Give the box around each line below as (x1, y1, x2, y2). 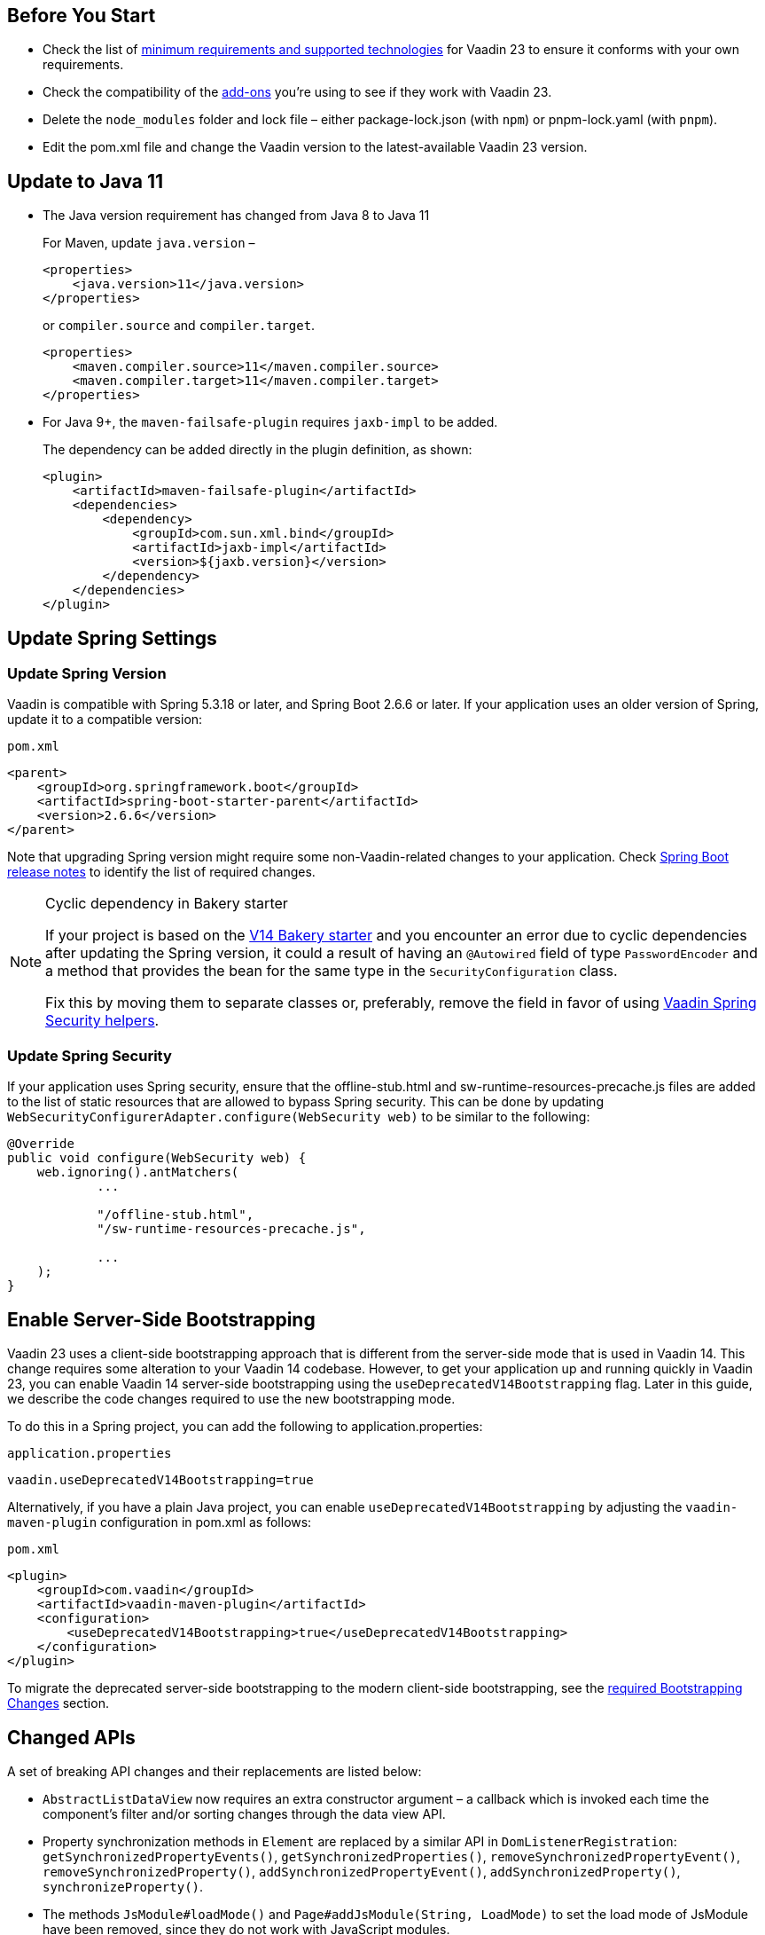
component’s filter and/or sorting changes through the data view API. (43, 1805, 446, 1821)
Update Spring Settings (7, 626, 217, 649)
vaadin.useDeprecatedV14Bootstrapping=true (7, 1473, 314, 1488)
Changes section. (7, 1695, 109, 1711)
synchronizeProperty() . (43, 1878, 204, 1894)
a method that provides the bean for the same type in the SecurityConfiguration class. (45, 962, 618, 980)
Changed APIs (7, 1726, 136, 1749)
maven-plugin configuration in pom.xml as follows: (7, 1514, 312, 1530)
